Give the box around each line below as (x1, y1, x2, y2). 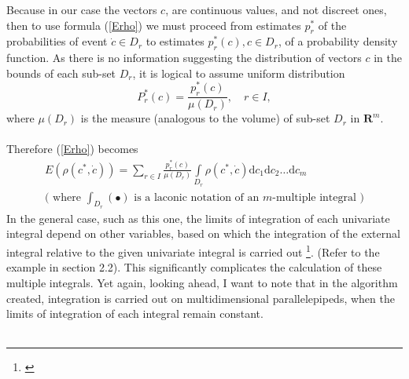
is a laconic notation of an (134, 191, 260, 203)
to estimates (146, 33, 204, 49)
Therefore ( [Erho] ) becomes (6, 140, 138, 157)
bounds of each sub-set (6, 64, 116, 81)
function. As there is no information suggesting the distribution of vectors (6, 49, 362, 66)
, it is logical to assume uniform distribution (132, 64, 345, 81)
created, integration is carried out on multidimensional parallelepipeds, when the (6, 290, 395, 306)
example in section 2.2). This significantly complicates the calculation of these (6, 259, 382, 275)
